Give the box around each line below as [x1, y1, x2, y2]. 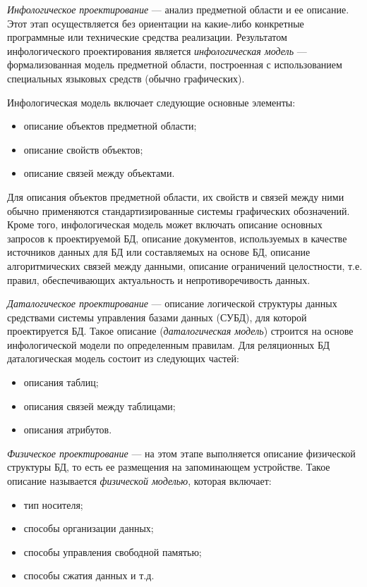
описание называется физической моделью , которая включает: [7, 474, 272, 488]
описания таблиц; [23, 375, 99, 390]
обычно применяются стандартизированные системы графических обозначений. [7, 203, 350, 218]
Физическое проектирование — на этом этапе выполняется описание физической [7, 445, 356, 460]
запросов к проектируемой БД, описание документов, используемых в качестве [7, 230, 347, 245]
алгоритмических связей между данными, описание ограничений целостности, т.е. [7, 258, 363, 273]
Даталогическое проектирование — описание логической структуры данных [7, 296, 337, 311]
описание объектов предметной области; [23, 118, 197, 133]
